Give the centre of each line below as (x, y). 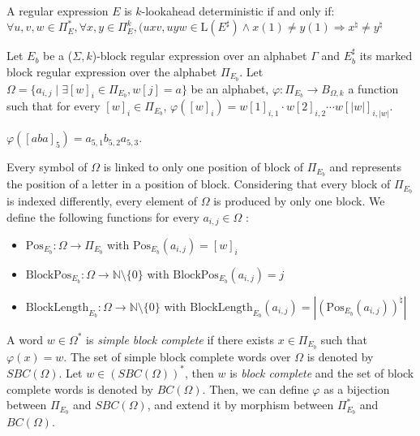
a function (373, 88)
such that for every (54, 106)
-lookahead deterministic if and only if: (238, 11)
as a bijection (357, 389)
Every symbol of (47, 167)
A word (25, 339)
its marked (386, 56)
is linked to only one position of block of (203, 167)
